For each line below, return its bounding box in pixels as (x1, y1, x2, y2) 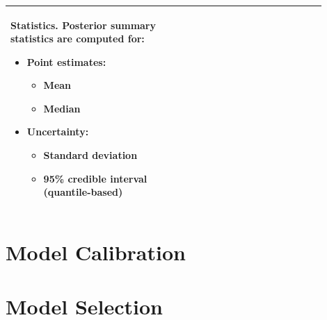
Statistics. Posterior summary (10, 17, 157, 32)
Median (43, 101, 81, 115)
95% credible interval (43, 171, 147, 185)
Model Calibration (6, 237, 186, 266)
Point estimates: (26, 54, 106, 69)
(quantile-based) (43, 185, 123, 199)
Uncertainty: (26, 124, 89, 139)
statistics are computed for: (10, 31, 145, 46)
